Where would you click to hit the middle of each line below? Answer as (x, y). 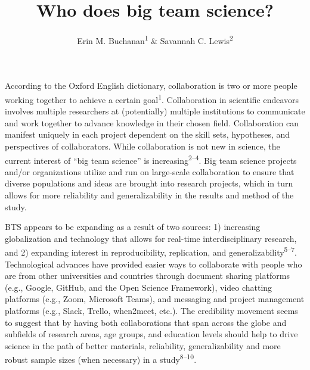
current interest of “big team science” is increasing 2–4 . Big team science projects (151, 159)
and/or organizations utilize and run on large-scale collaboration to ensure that (150, 171)
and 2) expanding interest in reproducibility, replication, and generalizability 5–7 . (151, 251)
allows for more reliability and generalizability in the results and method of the (149, 195)
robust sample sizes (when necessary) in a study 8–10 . (101, 359)
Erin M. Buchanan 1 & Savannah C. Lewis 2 (155, 40)
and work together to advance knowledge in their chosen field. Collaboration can (152, 122)
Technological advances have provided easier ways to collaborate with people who (154, 264)
